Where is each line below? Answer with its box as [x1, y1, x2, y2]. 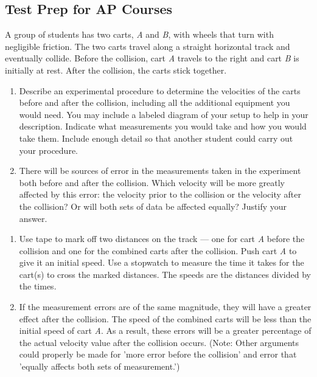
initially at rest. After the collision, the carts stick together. [5, 63, 227, 76]
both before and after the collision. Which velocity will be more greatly [19, 176, 285, 188]
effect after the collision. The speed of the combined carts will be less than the [19, 312, 312, 325]
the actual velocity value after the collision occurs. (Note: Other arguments [19, 336, 299, 348]
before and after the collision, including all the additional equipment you [19, 96, 290, 109]
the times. [19, 280, 57, 292]
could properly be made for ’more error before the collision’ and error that [19, 348, 297, 361]
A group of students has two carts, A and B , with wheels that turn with [5, 28, 274, 41]
